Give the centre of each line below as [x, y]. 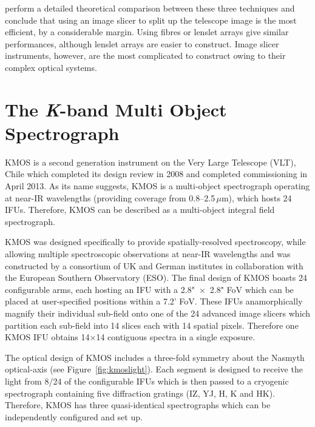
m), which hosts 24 [256, 197]
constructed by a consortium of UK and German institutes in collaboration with [154, 265]
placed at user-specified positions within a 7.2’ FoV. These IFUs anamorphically [154, 301]
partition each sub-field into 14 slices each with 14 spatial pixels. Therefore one [152, 325]
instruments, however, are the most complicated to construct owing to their [145, 55]
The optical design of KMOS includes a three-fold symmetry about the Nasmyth [155, 357]
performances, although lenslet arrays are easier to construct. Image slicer [142, 43]
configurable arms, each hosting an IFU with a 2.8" [100, 289]
